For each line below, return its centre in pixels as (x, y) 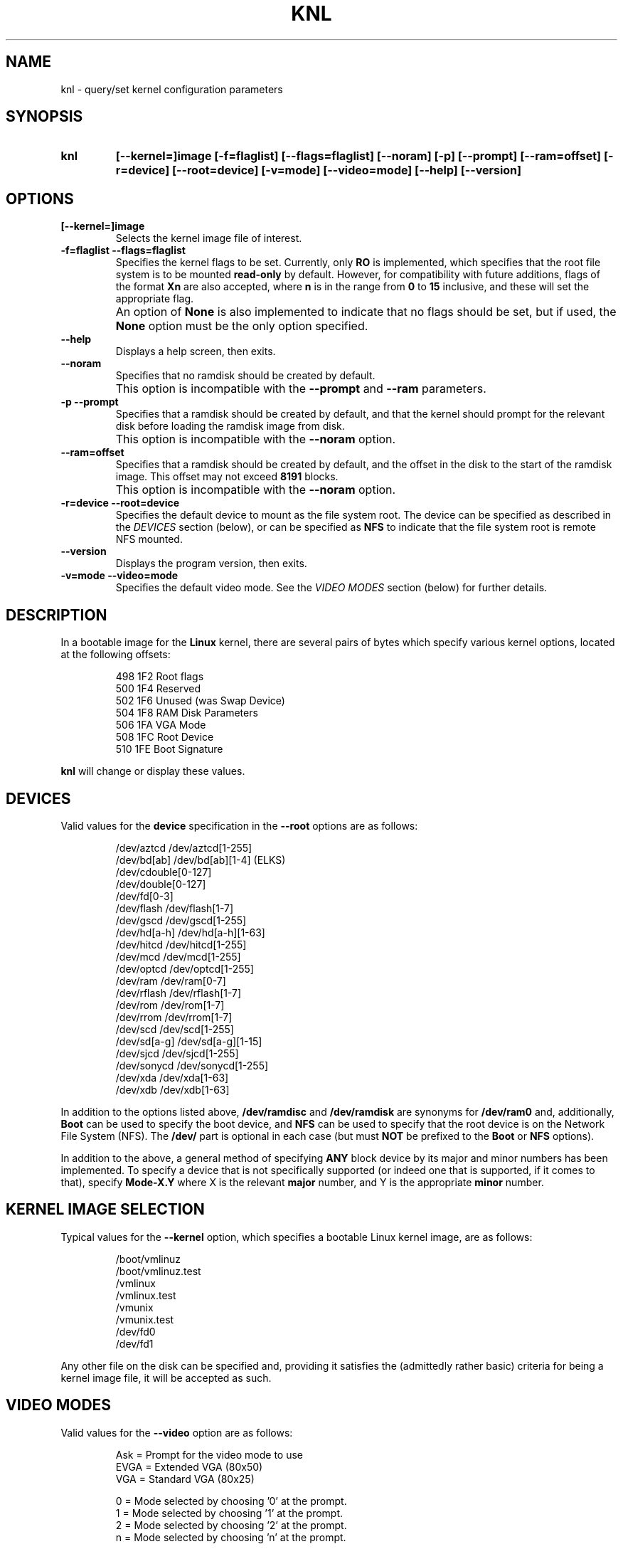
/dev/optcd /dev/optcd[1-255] (185, 968)
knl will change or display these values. (153, 771)
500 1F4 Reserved (158, 689)
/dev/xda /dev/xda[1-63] (172, 1077)
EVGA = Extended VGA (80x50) (189, 1466)
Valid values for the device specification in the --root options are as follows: (239, 825)
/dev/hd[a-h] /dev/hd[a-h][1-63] (190, 932)
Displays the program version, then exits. (211, 564)
